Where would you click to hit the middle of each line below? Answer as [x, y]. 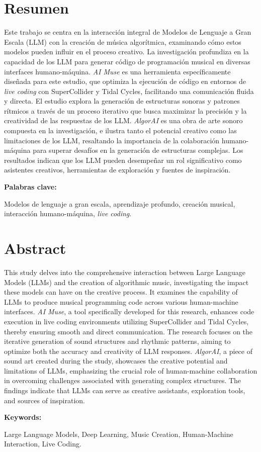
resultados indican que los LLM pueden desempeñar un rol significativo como [123, 160]
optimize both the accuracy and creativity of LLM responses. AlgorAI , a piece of [128, 351]
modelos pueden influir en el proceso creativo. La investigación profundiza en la [126, 52]
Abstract [35, 248]
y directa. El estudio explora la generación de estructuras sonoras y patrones [122, 101]
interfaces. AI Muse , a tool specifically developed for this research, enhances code [129, 311]
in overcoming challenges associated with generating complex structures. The [123, 380]
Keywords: [23, 417]
